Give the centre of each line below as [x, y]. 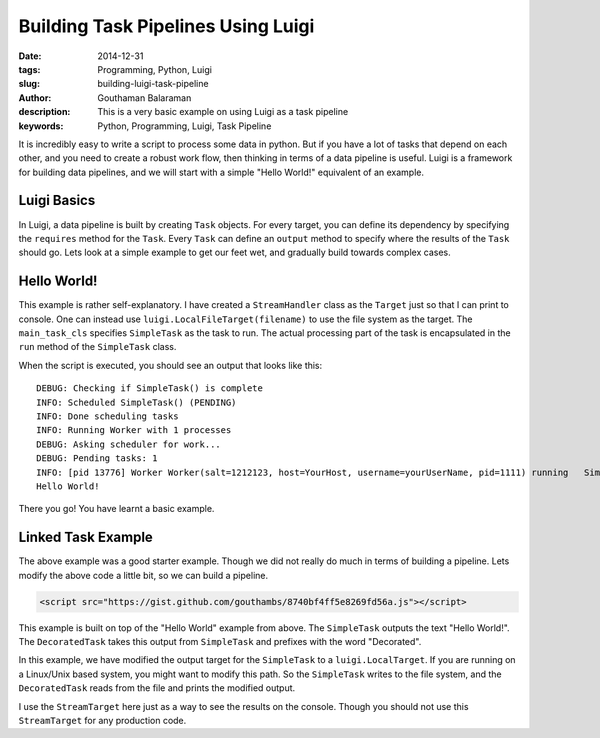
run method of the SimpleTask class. [97, 347]
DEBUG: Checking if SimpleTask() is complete [150, 388]
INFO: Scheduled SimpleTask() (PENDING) [136, 402]
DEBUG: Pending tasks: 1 [97, 458]
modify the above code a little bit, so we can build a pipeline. [143, 575]
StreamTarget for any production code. [102, 720]
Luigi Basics [57, 200]
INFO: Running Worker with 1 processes [134, 430]
